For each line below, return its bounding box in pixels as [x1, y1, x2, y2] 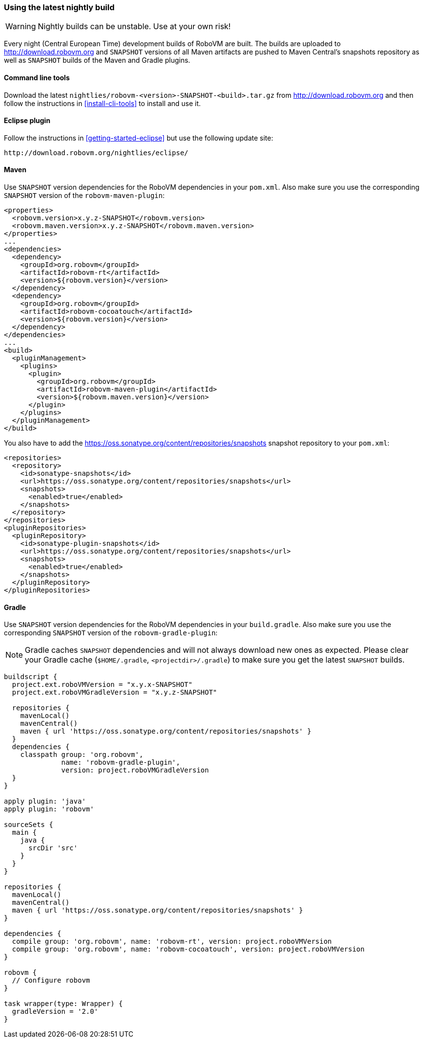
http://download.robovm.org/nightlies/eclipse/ [4, 148, 189, 157]
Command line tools [4, 73, 70, 82]
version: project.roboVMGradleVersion [61, 766, 209, 774]
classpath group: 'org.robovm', [20, 751, 143, 759]
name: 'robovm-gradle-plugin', [61, 758, 180, 767]
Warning [5, 21, 36, 32]
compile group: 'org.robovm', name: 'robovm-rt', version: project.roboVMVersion [12, 937, 332, 946]
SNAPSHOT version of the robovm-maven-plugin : [4, 191, 165, 200]
